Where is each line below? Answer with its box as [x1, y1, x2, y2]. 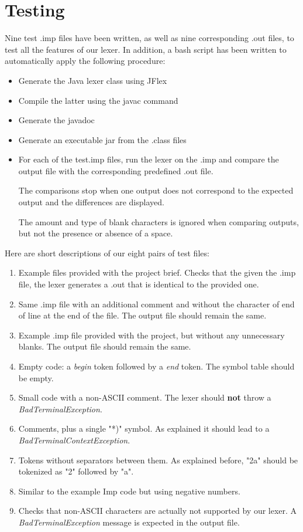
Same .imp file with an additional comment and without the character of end [18, 297, 295, 310]
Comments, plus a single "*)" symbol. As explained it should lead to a [18, 422, 270, 435]
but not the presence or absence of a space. [18, 227, 173, 239]
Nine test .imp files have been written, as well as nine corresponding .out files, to [5, 32, 294, 44]
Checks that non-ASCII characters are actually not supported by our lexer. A [18, 504, 297, 517]
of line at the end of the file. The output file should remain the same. [18, 309, 267, 321]
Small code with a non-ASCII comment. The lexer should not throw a [18, 391, 271, 404]
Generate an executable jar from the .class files [18, 133, 187, 145]
